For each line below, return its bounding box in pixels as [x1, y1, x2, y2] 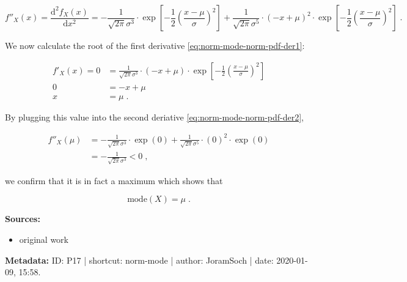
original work [19, 232, 69, 245]
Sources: [5, 212, 40, 225]
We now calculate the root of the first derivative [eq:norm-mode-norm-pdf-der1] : [5, 39, 305, 51]
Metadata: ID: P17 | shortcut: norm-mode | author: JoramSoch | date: [5, 253, 274, 266]
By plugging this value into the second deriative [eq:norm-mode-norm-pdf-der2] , [5, 110, 304, 123]
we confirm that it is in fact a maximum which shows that [5, 174, 223, 187]
